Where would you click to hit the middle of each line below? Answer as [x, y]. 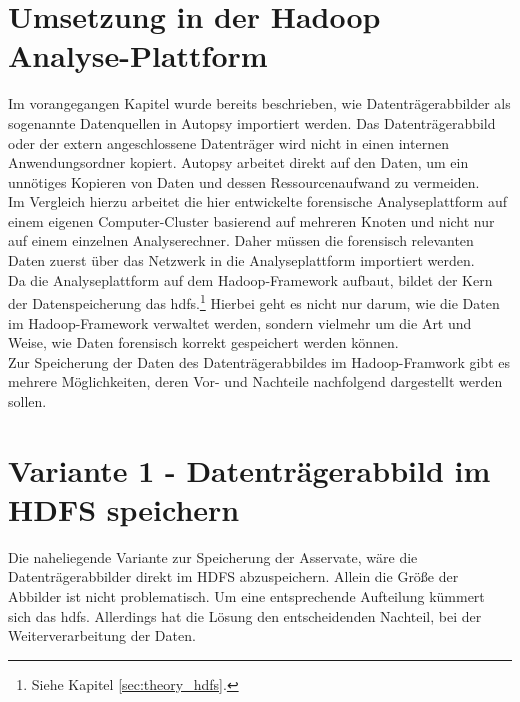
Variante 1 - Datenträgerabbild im [249, 469]
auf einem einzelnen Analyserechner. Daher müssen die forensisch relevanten [241, 240]
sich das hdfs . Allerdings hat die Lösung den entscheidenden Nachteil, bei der [245, 615]
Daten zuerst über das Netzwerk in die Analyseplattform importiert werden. [241, 260]
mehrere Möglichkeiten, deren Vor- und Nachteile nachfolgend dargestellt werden [255, 381]
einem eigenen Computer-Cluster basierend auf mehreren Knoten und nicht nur [251, 220]
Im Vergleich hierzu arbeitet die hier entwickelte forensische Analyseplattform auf [257, 201]
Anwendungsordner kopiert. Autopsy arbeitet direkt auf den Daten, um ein [238, 162]
